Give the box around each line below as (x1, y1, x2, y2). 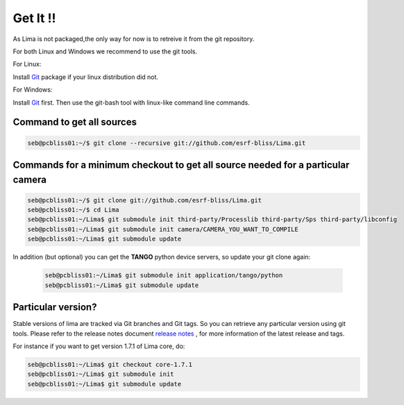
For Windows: (12, 85, 53, 94)
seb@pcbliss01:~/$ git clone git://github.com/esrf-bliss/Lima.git (27, 196, 262, 204)
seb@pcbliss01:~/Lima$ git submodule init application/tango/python (44, 271, 283, 279)
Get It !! (12, 10, 56, 26)
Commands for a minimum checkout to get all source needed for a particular (12, 159, 350, 171)
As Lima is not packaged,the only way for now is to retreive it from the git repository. (12, 35, 255, 43)
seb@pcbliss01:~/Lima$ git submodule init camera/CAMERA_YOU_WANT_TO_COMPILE (27, 225, 298, 233)
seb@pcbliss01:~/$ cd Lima (27, 206, 119, 214)
